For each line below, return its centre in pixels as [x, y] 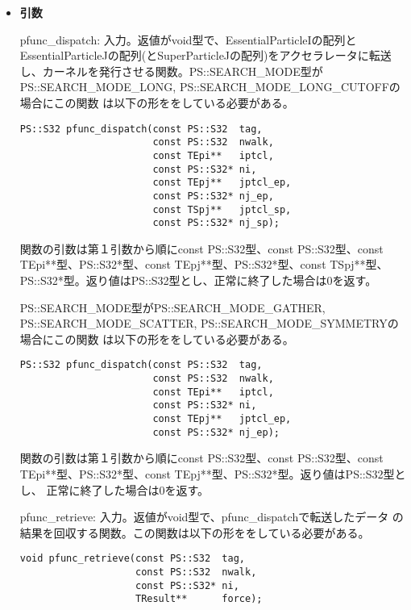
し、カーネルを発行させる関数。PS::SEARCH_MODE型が [171, 71]
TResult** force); [199, 599]
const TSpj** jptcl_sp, [222, 209]
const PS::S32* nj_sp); [216, 223]
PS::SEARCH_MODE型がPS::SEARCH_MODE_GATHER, [172, 307]
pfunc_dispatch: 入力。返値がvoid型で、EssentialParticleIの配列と [188, 39]
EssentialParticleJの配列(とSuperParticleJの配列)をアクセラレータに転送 [205, 55]
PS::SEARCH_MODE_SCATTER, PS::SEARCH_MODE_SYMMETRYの [209, 323]
